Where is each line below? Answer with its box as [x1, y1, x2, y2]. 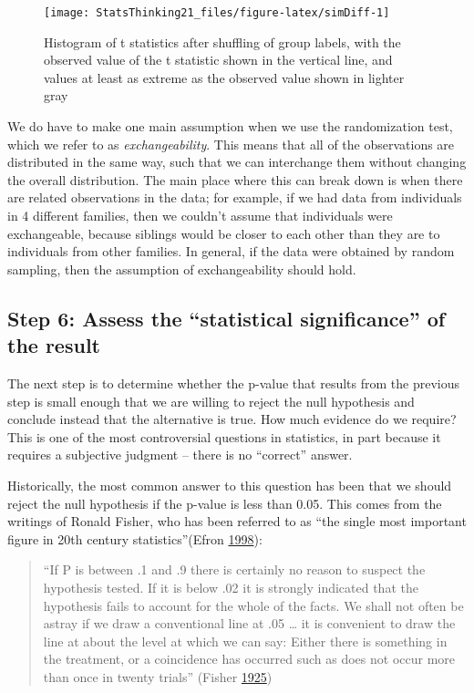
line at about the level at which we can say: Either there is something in [43, 631, 448, 650]
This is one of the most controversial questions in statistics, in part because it [7, 427, 441, 446]
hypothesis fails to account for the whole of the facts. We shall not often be [43, 595, 464, 615]
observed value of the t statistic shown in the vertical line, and [44, 50, 393, 69]
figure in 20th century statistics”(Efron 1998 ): [7, 529, 263, 548]
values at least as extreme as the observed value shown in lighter [44, 67, 405, 87]
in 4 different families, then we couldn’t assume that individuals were [7, 206, 393, 224]
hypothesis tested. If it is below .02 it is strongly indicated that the [43, 577, 418, 596]
